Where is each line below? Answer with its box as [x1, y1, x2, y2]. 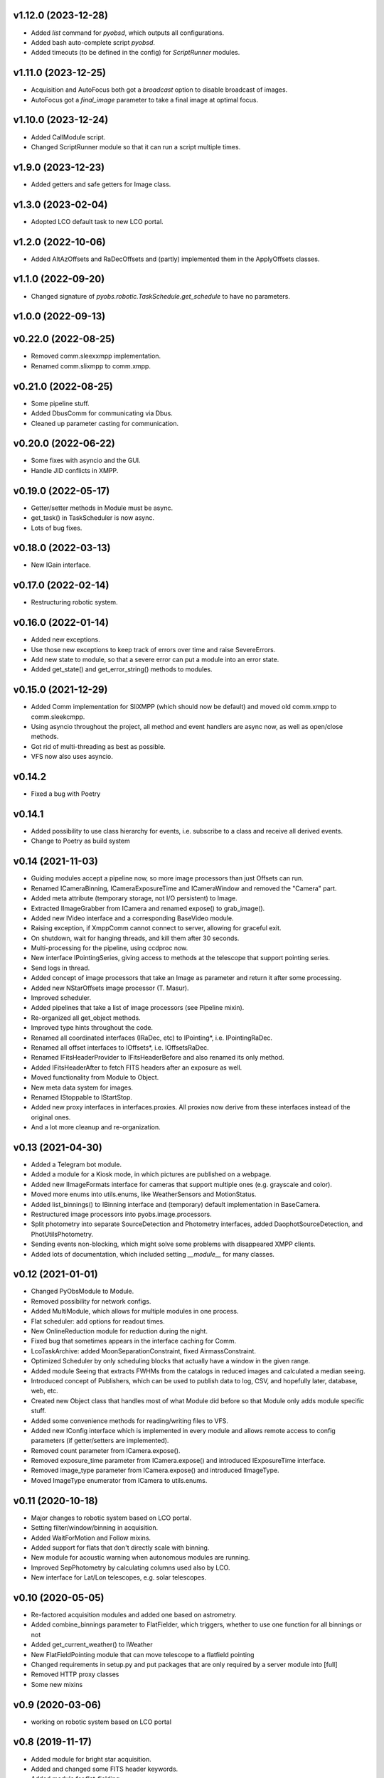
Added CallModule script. [31, 132, 106, 142]
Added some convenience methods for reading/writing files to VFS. [31, 1416, 229, 1425]
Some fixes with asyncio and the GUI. [31, 456, 142, 465]
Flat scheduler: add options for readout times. [31, 1316, 165, 1326]
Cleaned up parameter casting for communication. [31, 419, 179, 427]
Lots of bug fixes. [31, 523, 82, 532]
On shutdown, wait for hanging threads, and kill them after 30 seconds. [31, 934, 240, 942]
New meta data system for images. [31, 1083, 134, 1092]
